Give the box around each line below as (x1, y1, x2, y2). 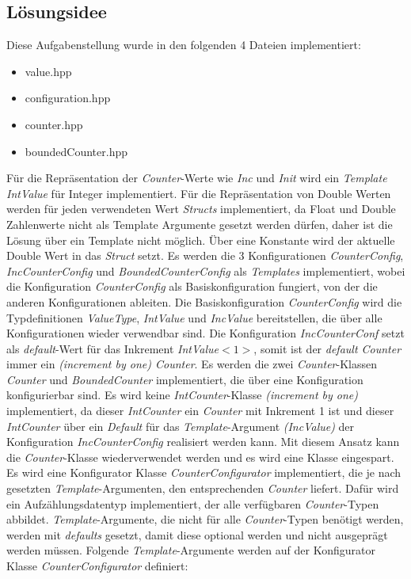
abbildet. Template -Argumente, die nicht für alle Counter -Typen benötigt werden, (6, 511, 404, 528)
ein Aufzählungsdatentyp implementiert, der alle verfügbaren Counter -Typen (6, 495, 379, 512)
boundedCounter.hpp (25, 143, 128, 159)
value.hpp (25, 63, 72, 79)
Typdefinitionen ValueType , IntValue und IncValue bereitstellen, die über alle (6, 309, 382, 326)
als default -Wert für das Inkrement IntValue (6, 340, 219, 356)
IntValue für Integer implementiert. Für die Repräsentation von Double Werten (6, 185, 391, 201)
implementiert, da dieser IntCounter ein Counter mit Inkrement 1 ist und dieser (6, 402, 394, 419)
